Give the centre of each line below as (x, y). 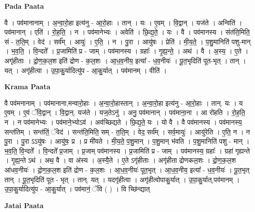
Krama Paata (27, 87)
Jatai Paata (24, 205)
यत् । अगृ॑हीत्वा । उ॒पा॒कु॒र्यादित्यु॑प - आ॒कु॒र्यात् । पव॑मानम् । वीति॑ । (86, 70)
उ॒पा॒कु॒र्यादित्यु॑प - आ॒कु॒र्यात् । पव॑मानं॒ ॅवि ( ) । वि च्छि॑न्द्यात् (77, 189)
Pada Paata (24, 6)
